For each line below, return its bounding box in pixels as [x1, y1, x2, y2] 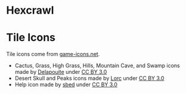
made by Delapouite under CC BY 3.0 [14, 68, 107, 76]
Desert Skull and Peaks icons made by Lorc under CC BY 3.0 [14, 75, 165, 82]
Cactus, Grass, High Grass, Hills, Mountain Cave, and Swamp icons [14, 62, 180, 69]
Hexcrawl [6, 4, 54, 17]
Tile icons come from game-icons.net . [6, 51, 100, 58]
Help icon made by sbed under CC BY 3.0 [14, 81, 118, 88]
